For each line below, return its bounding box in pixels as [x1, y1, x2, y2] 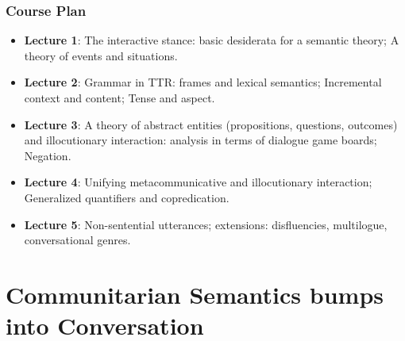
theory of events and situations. [24, 47, 178, 63]
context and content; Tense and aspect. [24, 90, 215, 105]
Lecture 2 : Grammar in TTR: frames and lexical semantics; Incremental [24, 74, 382, 90]
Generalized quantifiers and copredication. [24, 189, 229, 205]
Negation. [24, 147, 71, 163]
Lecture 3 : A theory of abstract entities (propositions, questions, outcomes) [24, 116, 398, 132]
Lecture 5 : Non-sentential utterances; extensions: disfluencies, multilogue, [24, 216, 388, 232]
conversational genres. [24, 232, 131, 248]
